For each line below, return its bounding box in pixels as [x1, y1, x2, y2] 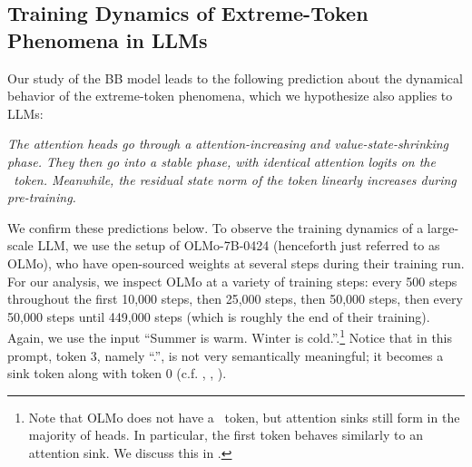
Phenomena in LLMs [7, 25, 208, 54]
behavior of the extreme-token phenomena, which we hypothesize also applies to [7, 86, 453, 105]
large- [427, 218, 459, 237]
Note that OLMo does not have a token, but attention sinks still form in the [28, 407, 460, 426]
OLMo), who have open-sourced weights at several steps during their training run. [7, 253, 465, 272]
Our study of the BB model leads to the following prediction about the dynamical [7, 68, 463, 87]
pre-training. [7, 188, 76, 207]
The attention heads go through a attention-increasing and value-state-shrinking [7, 134, 449, 153]
